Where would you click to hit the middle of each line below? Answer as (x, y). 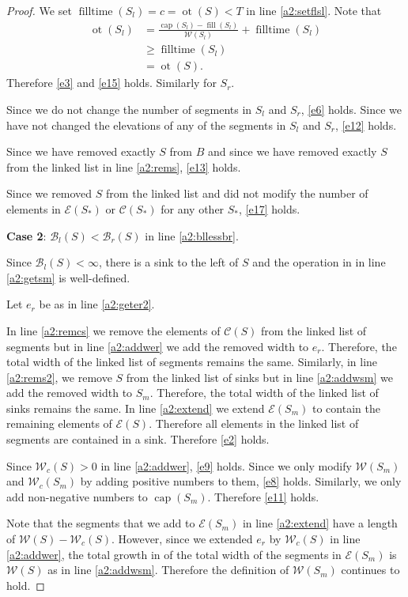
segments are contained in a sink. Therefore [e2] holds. (138, 439)
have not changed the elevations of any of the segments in (146, 125)
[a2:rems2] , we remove (59, 377)
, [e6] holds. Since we (351, 109)
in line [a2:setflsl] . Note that (314, 10)
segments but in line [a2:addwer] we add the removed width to (158, 346)
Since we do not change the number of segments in (129, 109)
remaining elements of (59, 423)
